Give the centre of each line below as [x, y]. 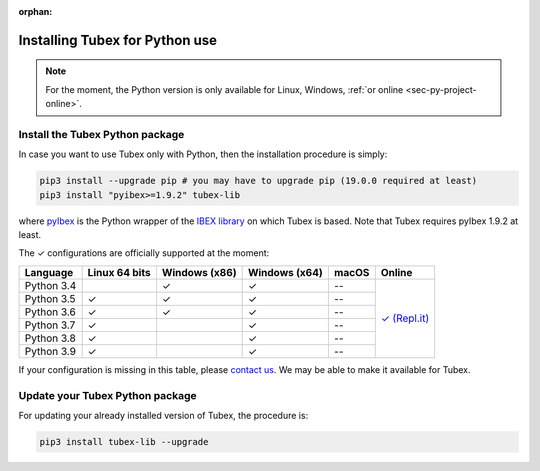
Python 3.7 [50, 325]
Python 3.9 [50, 351]
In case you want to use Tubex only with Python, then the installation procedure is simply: [203, 154]
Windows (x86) [199, 272]
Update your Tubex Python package [107, 395]
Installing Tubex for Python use [118, 40]
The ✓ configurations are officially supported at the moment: [144, 253]
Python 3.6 [50, 312]
